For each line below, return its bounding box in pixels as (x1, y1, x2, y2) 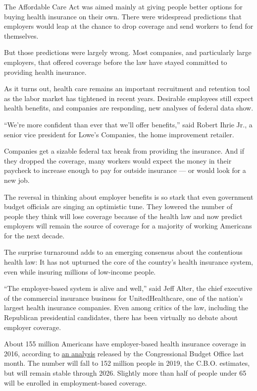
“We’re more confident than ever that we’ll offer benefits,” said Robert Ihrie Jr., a (4, 119, 253, 129)
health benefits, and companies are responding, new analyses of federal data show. (4, 103, 254, 113)
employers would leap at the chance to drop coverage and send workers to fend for (4, 21, 254, 31)
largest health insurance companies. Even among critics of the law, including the (4, 302, 248, 313)
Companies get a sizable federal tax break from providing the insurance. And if (4, 146, 244, 156)
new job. (4, 174, 30, 185)
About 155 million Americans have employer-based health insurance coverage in (4, 338, 246, 349)
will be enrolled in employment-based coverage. (4, 377, 147, 388)
